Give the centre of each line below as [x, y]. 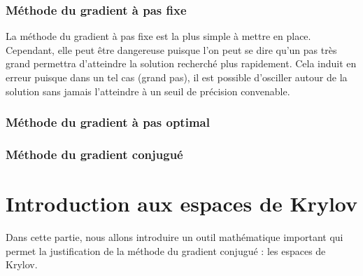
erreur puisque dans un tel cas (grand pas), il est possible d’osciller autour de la [177, 77]
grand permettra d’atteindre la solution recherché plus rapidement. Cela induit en [181, 63]
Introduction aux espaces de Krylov [182, 203]
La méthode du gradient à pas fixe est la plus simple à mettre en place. [158, 36]
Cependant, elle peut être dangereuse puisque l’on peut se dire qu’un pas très [171, 49]
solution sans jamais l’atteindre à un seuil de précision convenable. [148, 91]
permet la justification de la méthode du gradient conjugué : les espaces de [166, 250]
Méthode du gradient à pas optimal [108, 122]
